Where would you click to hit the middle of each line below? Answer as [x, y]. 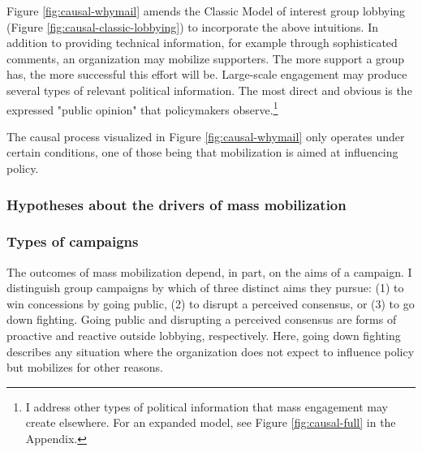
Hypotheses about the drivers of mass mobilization [177, 204]
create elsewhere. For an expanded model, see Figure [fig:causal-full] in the [211, 422]
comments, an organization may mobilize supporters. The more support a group [206, 58]
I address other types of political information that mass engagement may [207, 406]
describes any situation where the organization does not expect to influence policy [211, 351]
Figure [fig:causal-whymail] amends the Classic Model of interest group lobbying [206, 11]
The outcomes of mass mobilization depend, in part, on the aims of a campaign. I [209, 271]
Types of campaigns [73, 241]
